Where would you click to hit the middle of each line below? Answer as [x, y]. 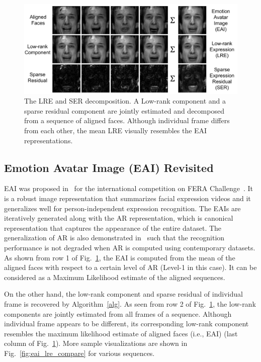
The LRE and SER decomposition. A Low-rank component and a [125, 101]
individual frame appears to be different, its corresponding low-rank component [126, 324]
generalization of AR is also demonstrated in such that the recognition [114, 238]
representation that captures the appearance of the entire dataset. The [113, 228]
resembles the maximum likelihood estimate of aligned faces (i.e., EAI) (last [121, 333]
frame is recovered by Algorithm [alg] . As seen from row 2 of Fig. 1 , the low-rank [130, 303]
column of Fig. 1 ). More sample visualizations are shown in [96, 343]
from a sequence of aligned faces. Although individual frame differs [127, 120]
